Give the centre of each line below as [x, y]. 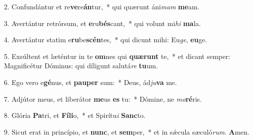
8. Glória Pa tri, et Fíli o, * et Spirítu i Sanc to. [75, 115]
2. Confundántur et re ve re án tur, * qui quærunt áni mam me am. [102, 6]
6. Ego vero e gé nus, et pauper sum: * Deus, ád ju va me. [90, 82]
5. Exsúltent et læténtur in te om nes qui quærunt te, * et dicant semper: [117, 56]
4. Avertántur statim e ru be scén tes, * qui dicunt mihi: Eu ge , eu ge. [105, 40]
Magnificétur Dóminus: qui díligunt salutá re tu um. [81, 66]
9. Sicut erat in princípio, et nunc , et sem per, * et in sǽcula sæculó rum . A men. [127, 131]
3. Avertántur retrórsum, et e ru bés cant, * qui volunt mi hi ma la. [103, 23]
